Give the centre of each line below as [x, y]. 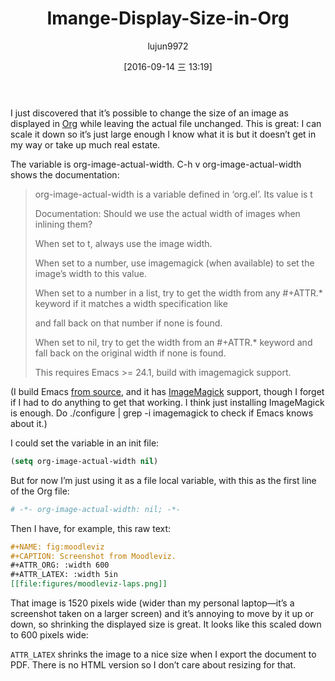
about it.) [29, 423]
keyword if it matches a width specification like [131, 303]
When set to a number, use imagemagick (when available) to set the [174, 263]
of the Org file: [40, 491]
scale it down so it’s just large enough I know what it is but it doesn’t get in [163, 134]
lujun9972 [168, 46]
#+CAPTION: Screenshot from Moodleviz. [93, 556]
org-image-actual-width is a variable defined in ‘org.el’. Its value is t [173, 194]
